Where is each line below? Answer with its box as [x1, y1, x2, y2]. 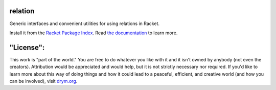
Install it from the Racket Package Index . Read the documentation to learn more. [9, 30, 178, 36]
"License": [9, 43, 45, 52]
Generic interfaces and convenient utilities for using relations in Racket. [9, 20, 159, 27]
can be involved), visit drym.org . [9, 78, 78, 84]
